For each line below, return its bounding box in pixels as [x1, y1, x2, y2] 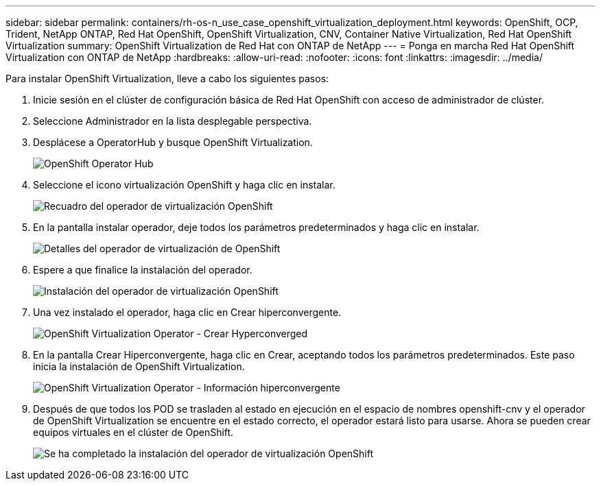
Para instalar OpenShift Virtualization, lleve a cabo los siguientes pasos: [5, 73, 329, 84]
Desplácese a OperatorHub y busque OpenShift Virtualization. [33, 136, 313, 148]
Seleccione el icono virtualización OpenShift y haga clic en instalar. [33, 179, 335, 191]
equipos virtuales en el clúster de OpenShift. [33, 426, 234, 438]
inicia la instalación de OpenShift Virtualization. [33, 361, 245, 372]
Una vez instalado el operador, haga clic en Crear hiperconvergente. [33, 306, 342, 318]
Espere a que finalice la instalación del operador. [33, 264, 252, 276]
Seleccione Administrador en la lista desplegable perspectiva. [33, 115, 312, 127]
